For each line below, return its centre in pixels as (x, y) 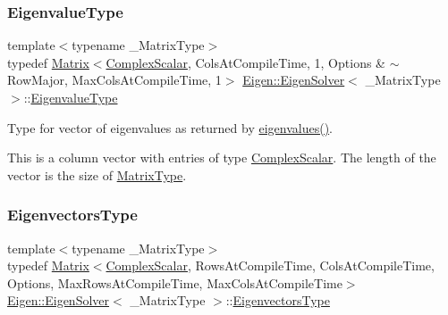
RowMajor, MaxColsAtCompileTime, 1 (114, 80)
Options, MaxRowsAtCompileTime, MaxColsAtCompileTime (175, 282)
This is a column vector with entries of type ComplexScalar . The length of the (222, 157)
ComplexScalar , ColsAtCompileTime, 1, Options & (245, 62)
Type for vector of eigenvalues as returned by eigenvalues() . (170, 127)
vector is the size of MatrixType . (97, 174)
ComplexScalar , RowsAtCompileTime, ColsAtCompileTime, (270, 265)
